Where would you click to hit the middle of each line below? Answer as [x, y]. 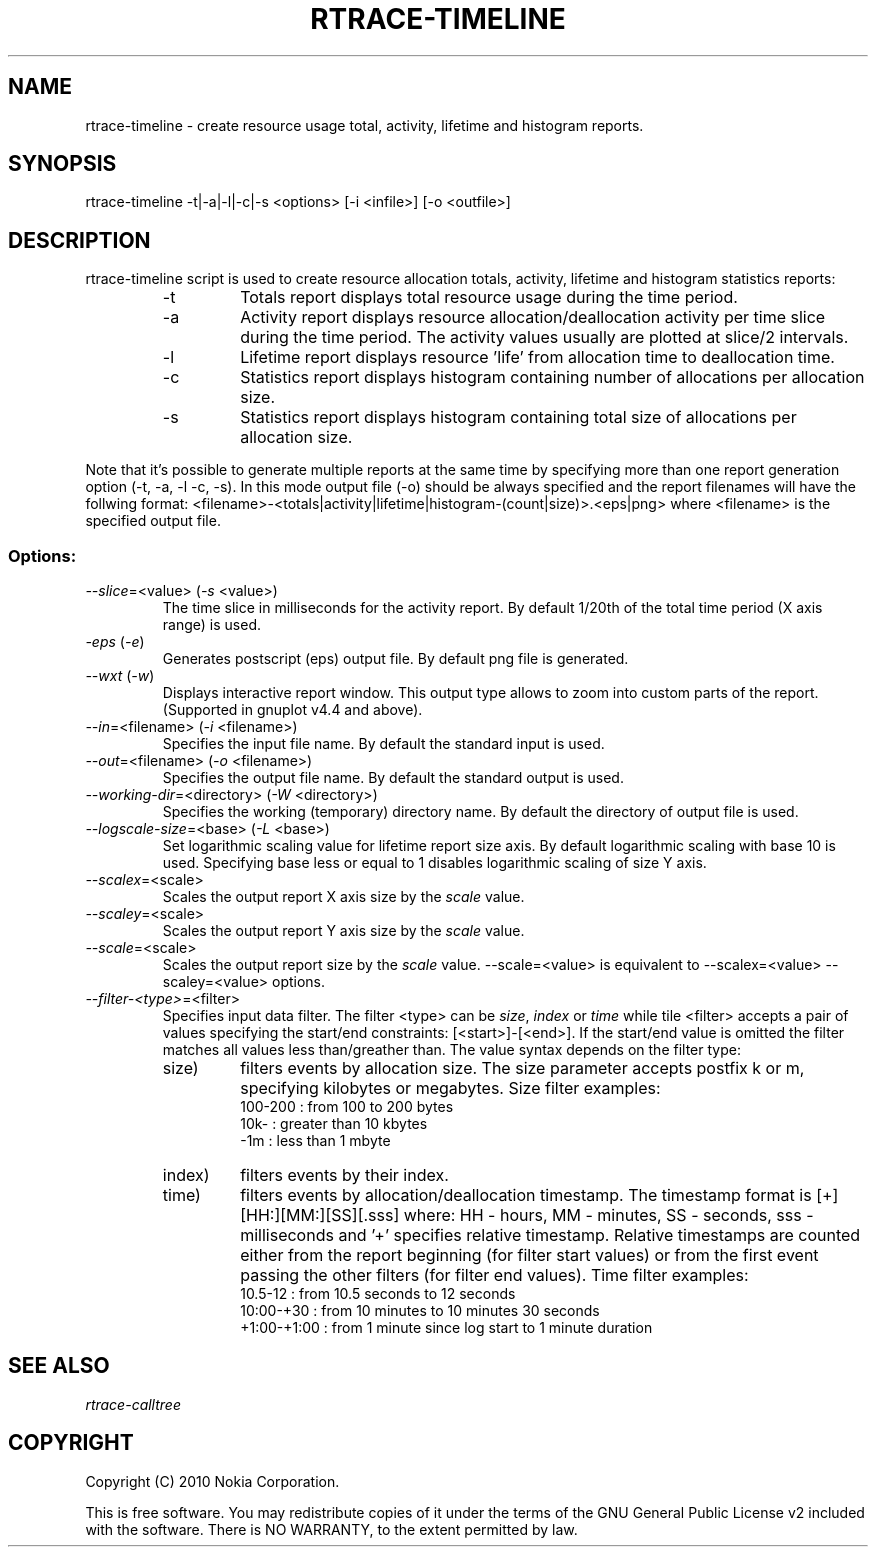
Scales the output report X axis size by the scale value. [343, 897]
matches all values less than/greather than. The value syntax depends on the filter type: [451, 1050]
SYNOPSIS [62, 164]
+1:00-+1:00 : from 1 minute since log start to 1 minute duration [446, 1328]
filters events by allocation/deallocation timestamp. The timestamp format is [526, 1195]
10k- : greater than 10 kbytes [334, 1124]
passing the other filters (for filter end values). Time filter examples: [494, 1275]
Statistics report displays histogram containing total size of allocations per [518, 417]
